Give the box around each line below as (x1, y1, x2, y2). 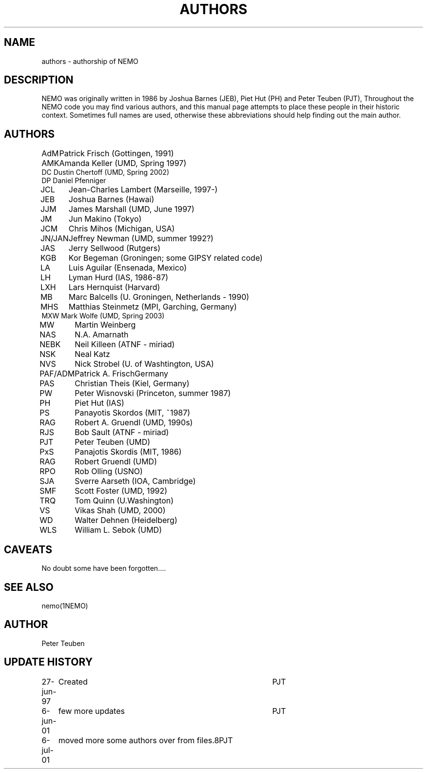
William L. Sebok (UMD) (75, 525, 162, 535)
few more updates (58, 706, 125, 716)
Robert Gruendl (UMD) (75, 457, 157, 467)
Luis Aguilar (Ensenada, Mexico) (68, 263, 187, 273)
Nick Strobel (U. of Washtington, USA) (75, 359, 214, 369)
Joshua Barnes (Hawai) (68, 194, 155, 205)
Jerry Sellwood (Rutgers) (68, 243, 161, 253)
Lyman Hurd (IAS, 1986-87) (68, 272, 169, 283)
